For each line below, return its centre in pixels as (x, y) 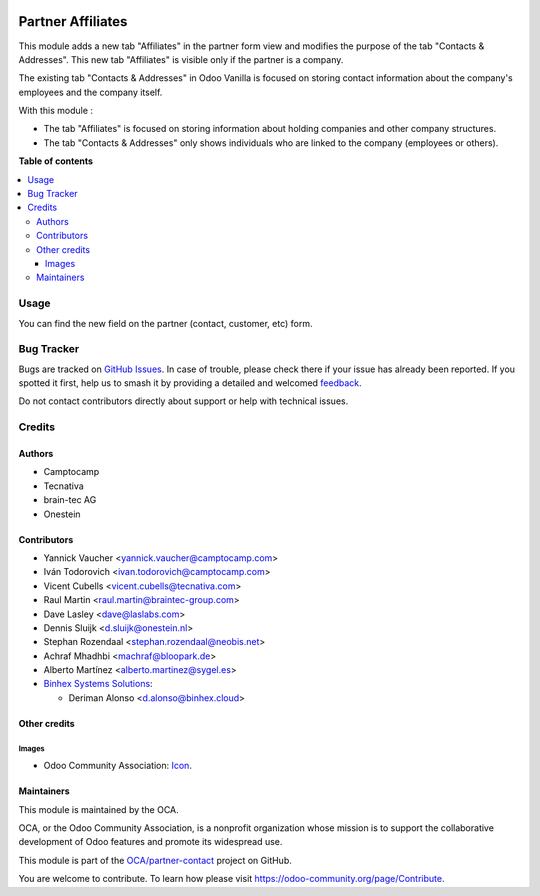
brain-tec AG (70, 500)
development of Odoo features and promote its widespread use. (150, 842)
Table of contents (56, 161)
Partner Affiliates (73, 21)
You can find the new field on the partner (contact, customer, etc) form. (166, 323)
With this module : (56, 111)
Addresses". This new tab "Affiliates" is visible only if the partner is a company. (181, 59)
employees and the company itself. (90, 92)
